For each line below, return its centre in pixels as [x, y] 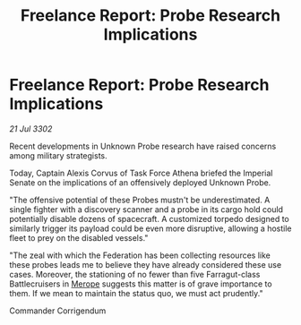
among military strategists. [58, 155]
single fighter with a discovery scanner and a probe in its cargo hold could [146, 209]
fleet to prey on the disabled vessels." [79, 237]
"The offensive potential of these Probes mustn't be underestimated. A [140, 200]
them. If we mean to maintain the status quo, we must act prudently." [136, 293]
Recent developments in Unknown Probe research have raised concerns [143, 146]
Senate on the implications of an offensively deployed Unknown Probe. [140, 182]
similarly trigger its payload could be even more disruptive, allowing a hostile [150, 228]
